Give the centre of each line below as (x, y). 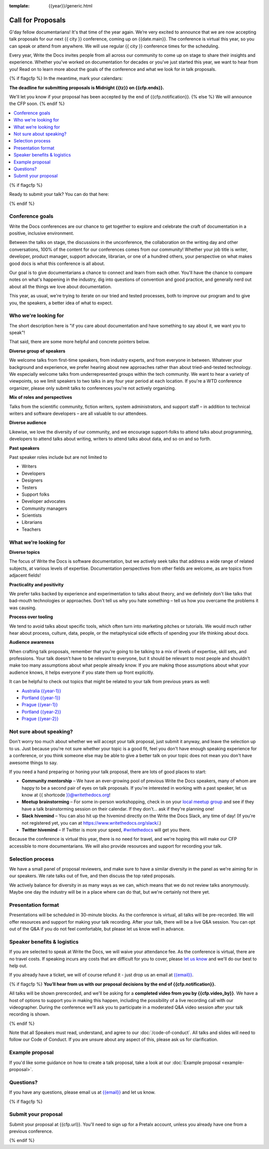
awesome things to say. (33, 763)
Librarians (32, 522)
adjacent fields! (25, 575)
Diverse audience (28, 423)
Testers (29, 487)
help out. (18, 966)
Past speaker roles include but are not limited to (58, 457)
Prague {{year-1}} (40, 705)
